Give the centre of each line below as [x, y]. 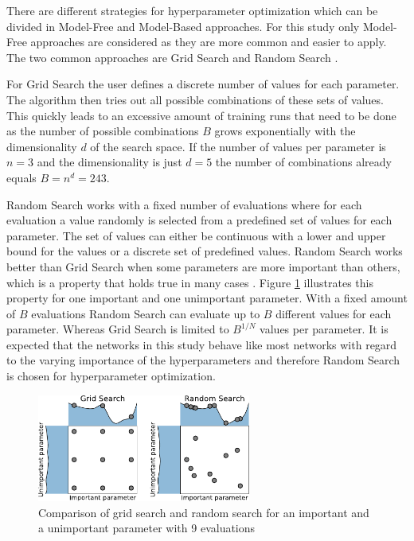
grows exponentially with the [285, 131]
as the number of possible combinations [103, 131]
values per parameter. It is [324, 329]
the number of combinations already [303, 162]
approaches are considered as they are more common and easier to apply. [209, 42]
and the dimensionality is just [109, 162]
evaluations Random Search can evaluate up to [146, 313]
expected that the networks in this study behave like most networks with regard [202, 344]
